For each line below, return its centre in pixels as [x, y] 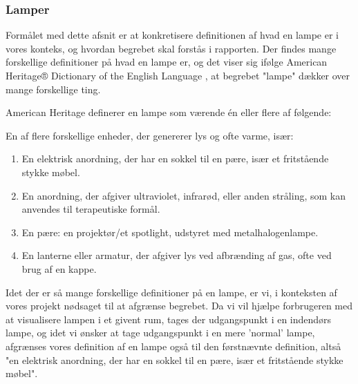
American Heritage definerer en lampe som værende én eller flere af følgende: [169, 112]
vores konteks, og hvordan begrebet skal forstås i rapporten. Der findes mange [171, 48]
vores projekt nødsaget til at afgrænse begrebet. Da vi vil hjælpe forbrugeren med [179, 306]
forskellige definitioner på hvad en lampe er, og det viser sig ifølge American [167, 62]
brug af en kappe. [59, 268]
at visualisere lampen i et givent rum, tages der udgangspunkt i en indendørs [169, 319]
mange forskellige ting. [53, 89]
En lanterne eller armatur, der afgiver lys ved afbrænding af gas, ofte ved [177, 255]
